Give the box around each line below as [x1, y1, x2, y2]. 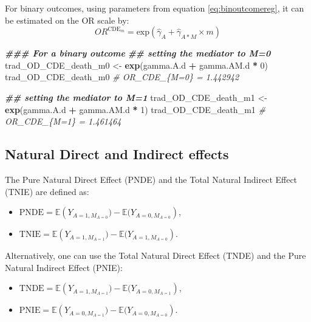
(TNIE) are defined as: [5, 185, 89, 197]
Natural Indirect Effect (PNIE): [5, 261, 123, 273]
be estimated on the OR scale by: [5, 13, 129, 26]
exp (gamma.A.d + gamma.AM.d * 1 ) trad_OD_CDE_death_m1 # [5, 103, 265, 115]
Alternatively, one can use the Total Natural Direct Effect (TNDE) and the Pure [5, 249, 306, 262]
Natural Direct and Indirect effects [5, 145, 229, 163]
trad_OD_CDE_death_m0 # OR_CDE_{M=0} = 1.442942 [5, 70, 239, 83]
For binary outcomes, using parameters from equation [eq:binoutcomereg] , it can [5, 2, 304, 14]
